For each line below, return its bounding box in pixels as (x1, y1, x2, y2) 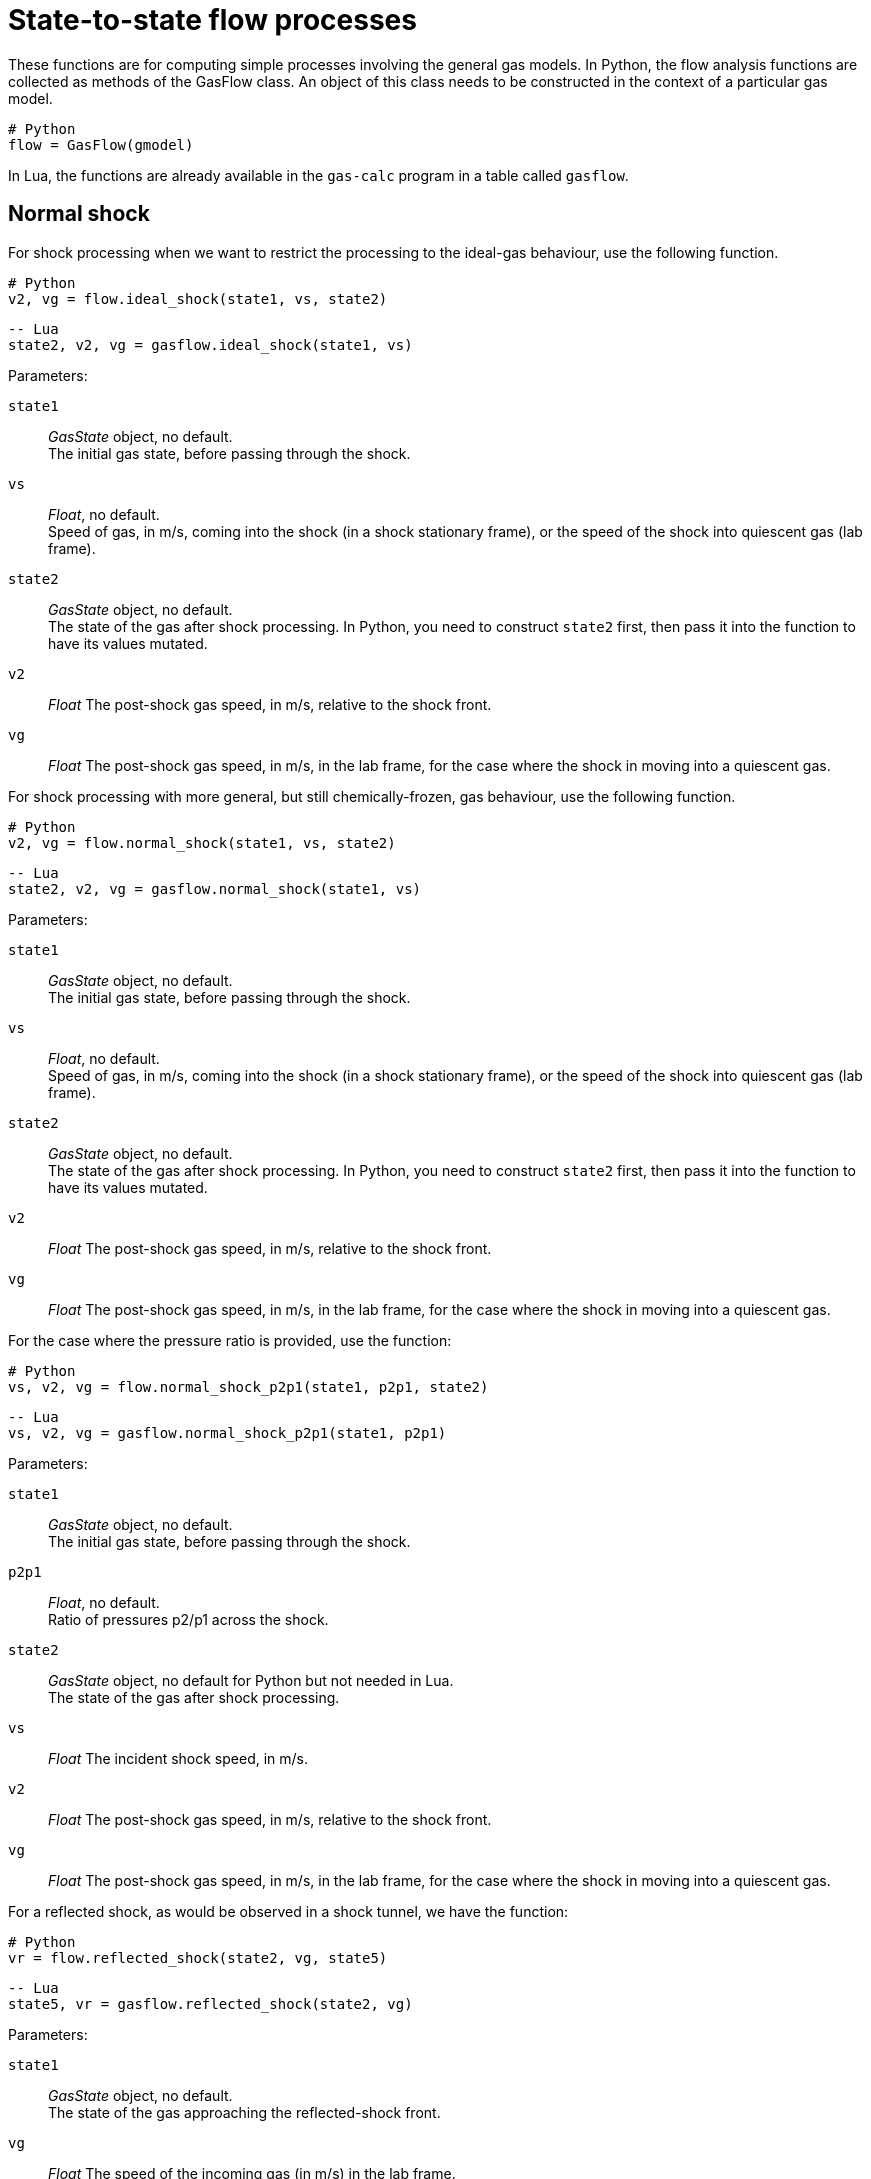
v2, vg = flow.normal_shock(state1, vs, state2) (8, 834, 396, 851)
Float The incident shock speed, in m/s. (48, 1749, 309, 1767)
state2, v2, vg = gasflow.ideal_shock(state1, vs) (8, 336, 413, 353)
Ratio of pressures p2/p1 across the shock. (48, 1610, 329, 1628)
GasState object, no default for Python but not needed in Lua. (48, 1671, 454, 1689)
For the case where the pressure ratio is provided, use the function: (8, 1331, 452, 1349)
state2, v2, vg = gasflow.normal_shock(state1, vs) (8, 880, 422, 897)
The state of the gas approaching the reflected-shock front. (48, 2103, 441, 2121)
